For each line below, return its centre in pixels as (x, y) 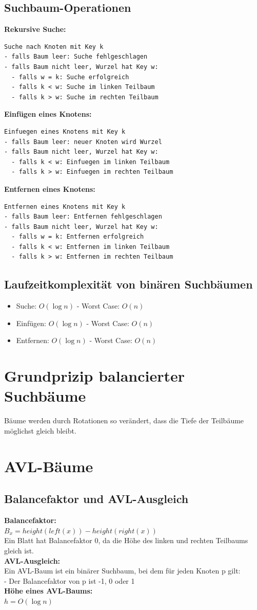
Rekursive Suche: (35, 29)
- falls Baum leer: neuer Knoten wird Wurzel (83, 142)
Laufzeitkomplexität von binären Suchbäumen (128, 284)
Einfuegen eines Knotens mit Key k (65, 131)
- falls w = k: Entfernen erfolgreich (78, 237)
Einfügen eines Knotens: (48, 114)
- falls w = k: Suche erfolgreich (70, 77)
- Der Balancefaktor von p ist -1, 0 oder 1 (70, 580)
